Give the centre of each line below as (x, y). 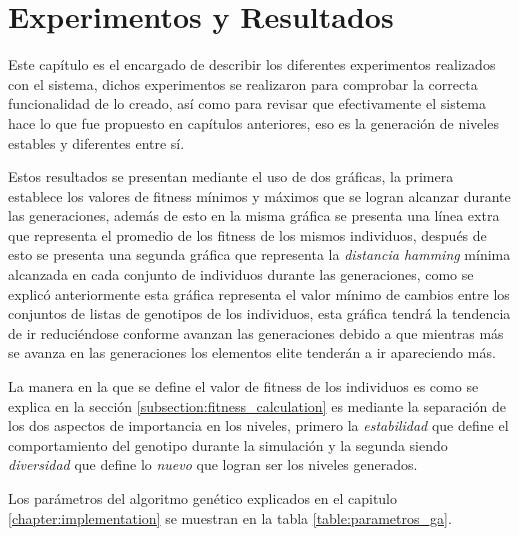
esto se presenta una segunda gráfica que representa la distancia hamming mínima (259, 254)
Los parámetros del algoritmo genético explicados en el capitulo (203, 498)
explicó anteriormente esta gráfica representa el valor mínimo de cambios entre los (259, 293)
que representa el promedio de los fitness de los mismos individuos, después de (247, 234)
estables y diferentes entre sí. (96, 142)
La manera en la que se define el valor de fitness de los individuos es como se (243, 386)
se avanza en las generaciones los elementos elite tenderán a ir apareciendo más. (252, 352)
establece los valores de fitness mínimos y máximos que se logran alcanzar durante (259, 195)
